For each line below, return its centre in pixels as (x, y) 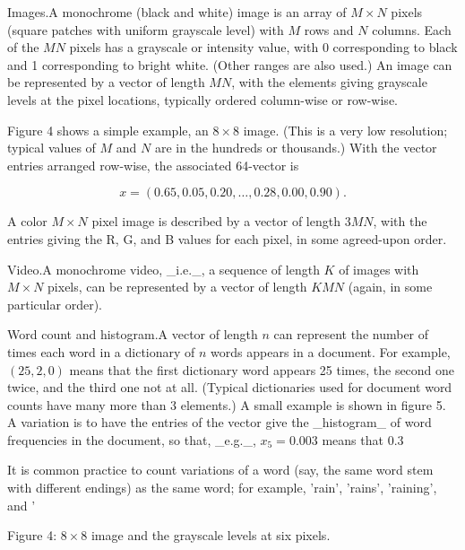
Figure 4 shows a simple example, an (108, 130)
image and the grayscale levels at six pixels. (211, 535)
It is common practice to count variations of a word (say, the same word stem (220, 470)
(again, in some (390, 287)
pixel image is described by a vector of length (216, 221)
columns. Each (412, 29)
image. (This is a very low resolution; (345, 130)
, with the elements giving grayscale (329, 82)
